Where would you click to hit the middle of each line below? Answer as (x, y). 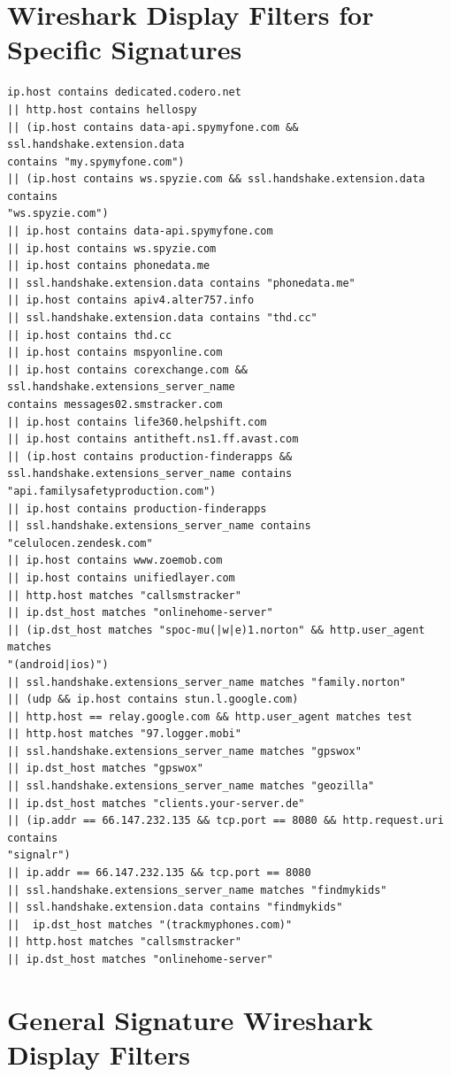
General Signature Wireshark (190, 1019)
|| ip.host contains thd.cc (90, 335)
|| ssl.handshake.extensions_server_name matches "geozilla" (191, 786)
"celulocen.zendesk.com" (80, 543)
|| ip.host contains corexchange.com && (128, 369)
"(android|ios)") (58, 664)
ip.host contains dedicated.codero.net (124, 92)
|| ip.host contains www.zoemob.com (115, 561)
